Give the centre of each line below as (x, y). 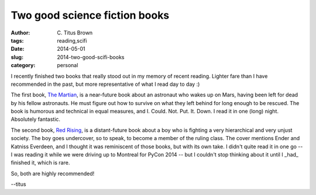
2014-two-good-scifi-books (91, 57)
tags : (17, 40)
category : (23, 65)
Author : (20, 33)
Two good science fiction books (90, 15)
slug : (17, 57)
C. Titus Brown (75, 33)
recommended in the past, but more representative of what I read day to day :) (105, 84)
